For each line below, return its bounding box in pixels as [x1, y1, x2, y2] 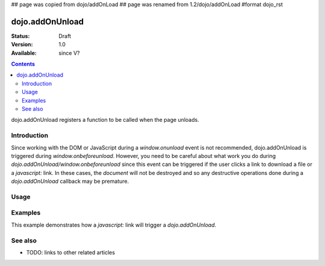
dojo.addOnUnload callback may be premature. [11, 178, 129, 185]
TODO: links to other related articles [26, 249, 116, 256]
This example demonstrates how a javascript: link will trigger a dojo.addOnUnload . [11, 221, 217, 229]
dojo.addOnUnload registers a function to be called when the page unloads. [11, 116, 200, 124]
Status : [11, 32, 30, 39]
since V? [58, 49, 80, 57]
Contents [11, 60, 36, 68]
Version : [11, 41, 33, 48]
